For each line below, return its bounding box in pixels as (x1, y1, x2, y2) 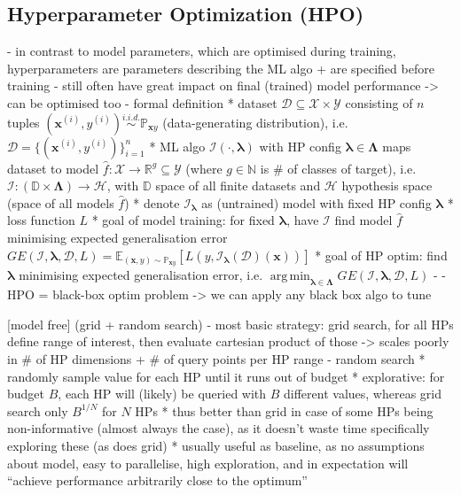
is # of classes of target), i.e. (260, 159, 417, 177)
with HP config (259, 136, 341, 155)
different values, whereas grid (284, 384, 442, 403)
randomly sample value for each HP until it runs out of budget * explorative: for (7, 367, 445, 385)
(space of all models (7, 193, 114, 212)
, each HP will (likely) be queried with (58, 384, 267, 403)
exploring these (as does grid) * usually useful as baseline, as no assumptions (7, 436, 425, 454)
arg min (270, 270, 310, 283)
